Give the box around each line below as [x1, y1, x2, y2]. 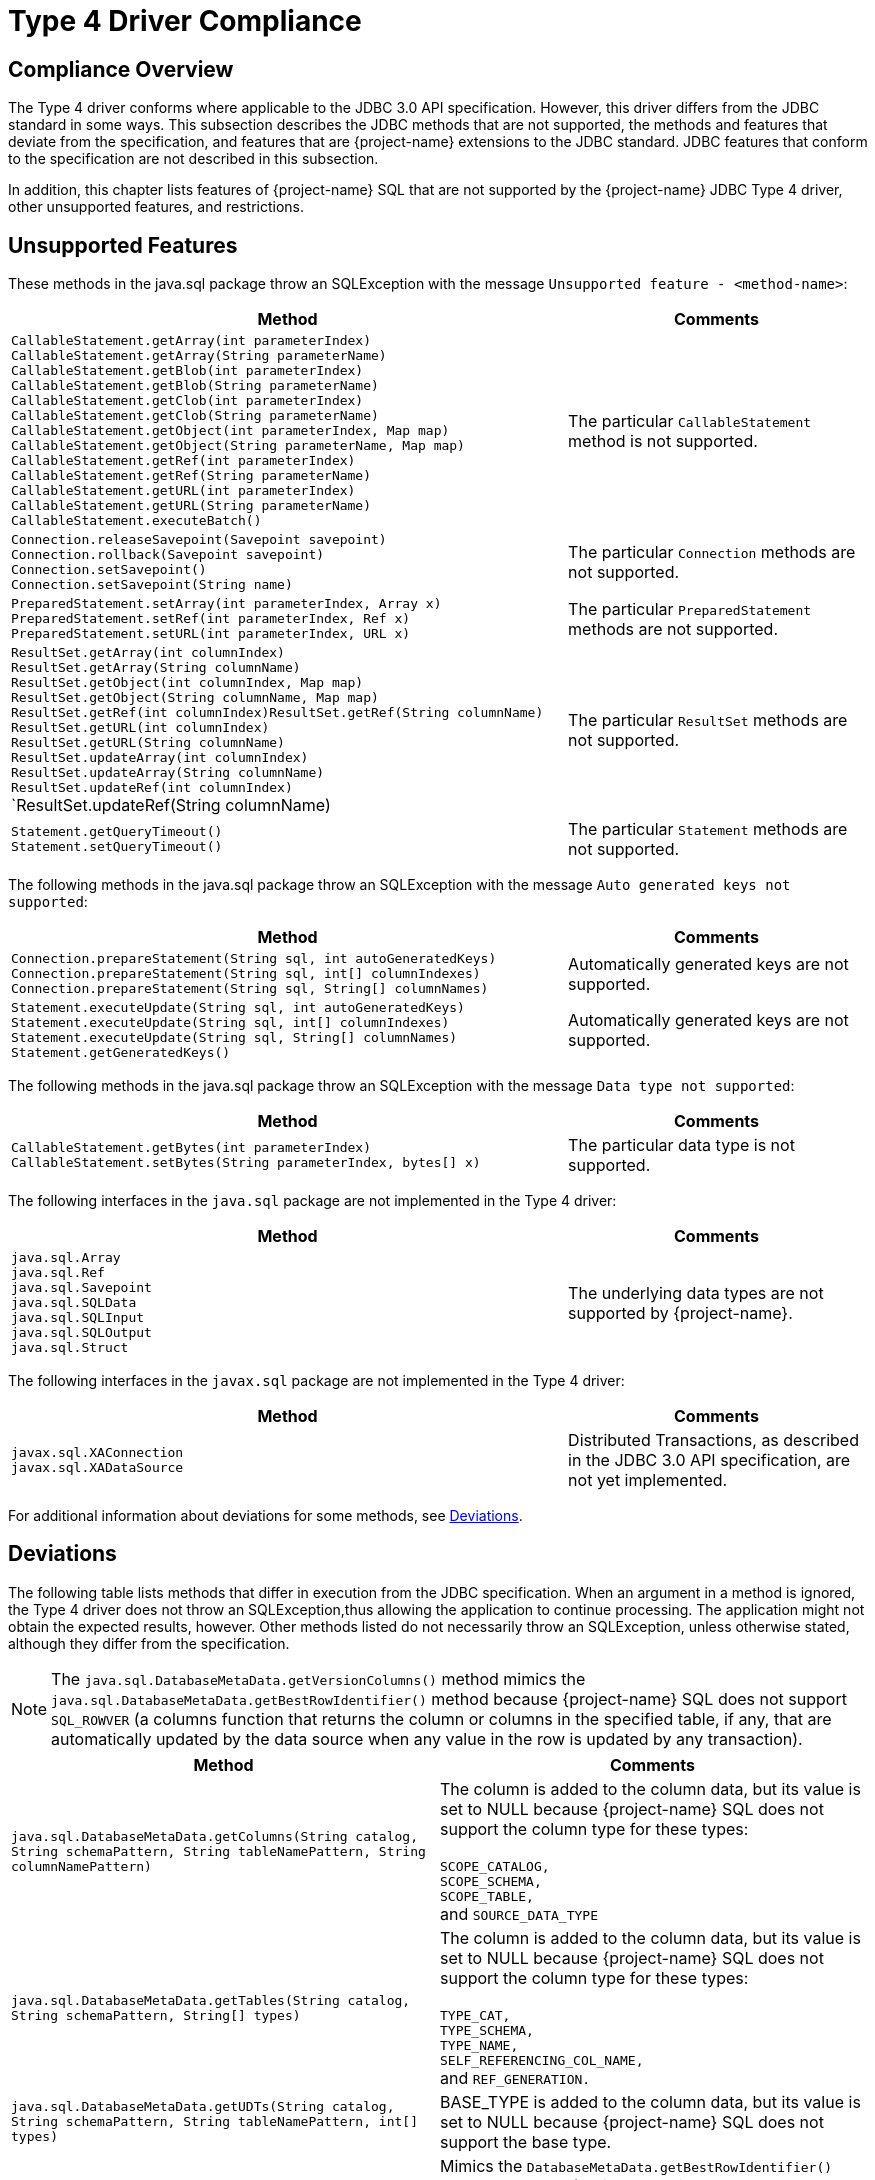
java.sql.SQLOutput [11, 1325, 152, 1341]
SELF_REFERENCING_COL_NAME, [440, 2052, 644, 2068]
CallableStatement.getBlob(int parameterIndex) [11, 363, 364, 379]
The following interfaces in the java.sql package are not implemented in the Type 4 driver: [8, 1192, 617, 1210]
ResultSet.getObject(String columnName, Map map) [11, 690, 379, 706]
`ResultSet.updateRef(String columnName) [11, 795, 331, 816]
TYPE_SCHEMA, [440, 2022, 534, 2038]
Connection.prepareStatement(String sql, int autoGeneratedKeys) [11, 951, 497, 967]
